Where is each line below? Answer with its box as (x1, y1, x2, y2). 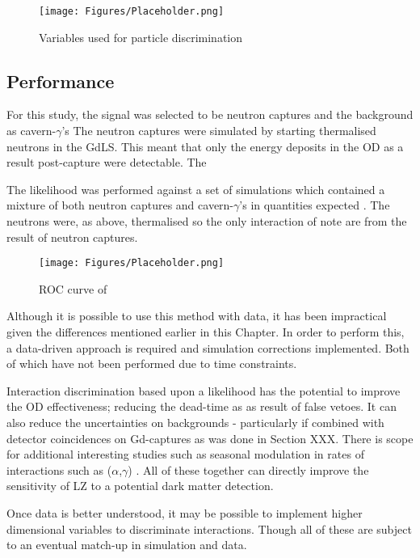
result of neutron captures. (6, 228, 138, 245)
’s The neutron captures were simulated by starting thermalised (61, 122, 376, 139)
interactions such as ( (6, 461, 112, 478)
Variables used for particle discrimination (39, 28, 243, 45)
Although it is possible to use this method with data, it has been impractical (6, 307, 387, 324)
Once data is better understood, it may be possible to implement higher (6, 504, 363, 521)
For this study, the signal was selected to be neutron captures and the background (6, 106, 414, 123)
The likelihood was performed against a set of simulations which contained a (6, 180, 385, 197)
